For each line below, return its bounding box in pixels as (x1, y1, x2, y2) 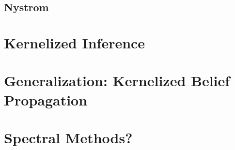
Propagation (4, 90, 88, 109)
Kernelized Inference (4, 32, 145, 52)
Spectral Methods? (4, 127, 133, 147)
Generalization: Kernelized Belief (4, 71, 230, 90)
